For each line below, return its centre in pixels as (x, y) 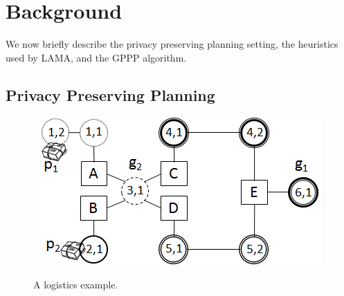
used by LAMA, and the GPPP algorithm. (96, 57)
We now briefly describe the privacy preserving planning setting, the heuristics (172, 44)
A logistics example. (76, 285)
